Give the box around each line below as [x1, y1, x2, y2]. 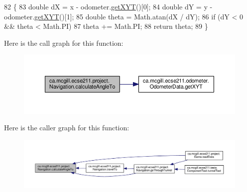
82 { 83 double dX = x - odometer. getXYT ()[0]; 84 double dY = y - [4, 1, 213, 11]
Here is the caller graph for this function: [4, 122, 129, 133]
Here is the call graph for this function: [4, 37, 123, 48]
